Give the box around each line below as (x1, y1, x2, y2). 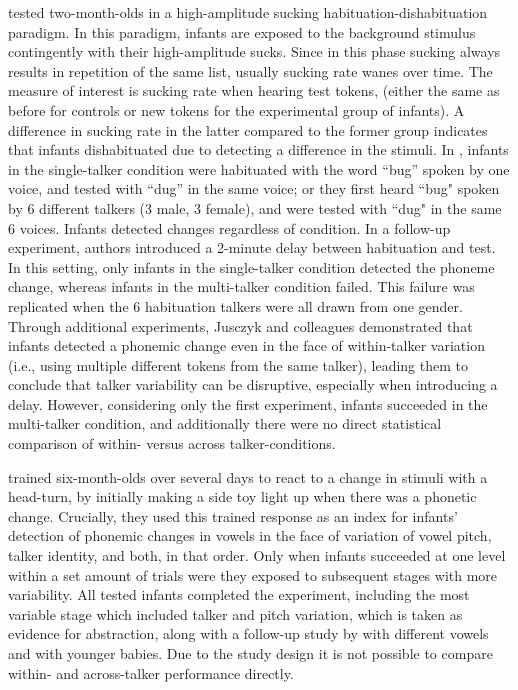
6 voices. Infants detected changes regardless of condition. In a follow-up (8, 217, 451, 238)
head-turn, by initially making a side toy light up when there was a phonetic (8, 486, 477, 507)
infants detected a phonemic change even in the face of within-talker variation (8, 335, 485, 356)
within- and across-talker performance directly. (8, 662, 294, 683)
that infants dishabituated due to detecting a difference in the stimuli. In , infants (8, 139, 509, 160)
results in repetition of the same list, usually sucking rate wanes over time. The (8, 60, 493, 81)
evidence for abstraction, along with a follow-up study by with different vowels (8, 623, 489, 644)
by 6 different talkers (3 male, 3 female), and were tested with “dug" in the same (8, 197, 502, 218)
